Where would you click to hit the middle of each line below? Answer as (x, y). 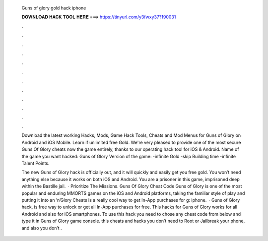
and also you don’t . (42, 228)
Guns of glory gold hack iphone (54, 8)
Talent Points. (35, 163)
